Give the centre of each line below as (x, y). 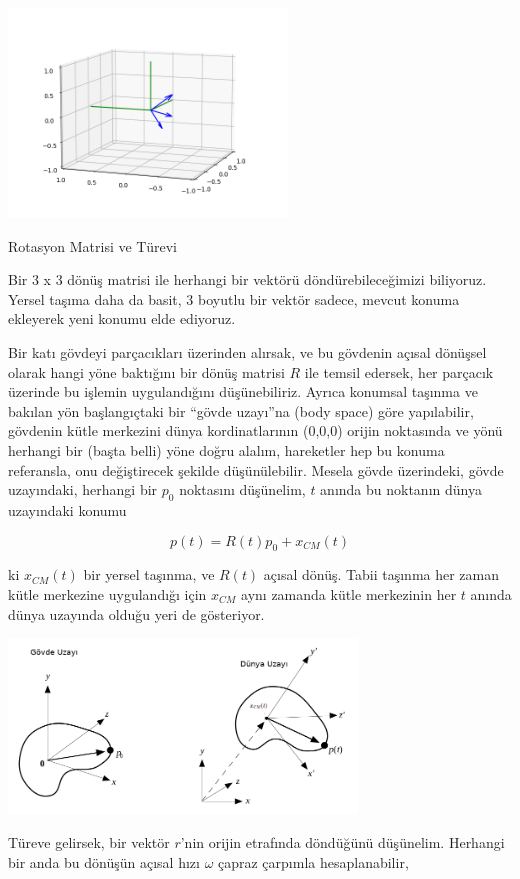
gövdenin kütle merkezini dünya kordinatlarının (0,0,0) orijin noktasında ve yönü (255, 430)
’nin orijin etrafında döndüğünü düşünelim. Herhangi (342, 841)
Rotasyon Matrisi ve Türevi (92, 245)
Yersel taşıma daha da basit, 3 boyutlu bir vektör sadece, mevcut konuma (234, 298)
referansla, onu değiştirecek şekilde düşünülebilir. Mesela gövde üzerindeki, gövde (256, 469)
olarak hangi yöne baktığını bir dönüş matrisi (146, 371)
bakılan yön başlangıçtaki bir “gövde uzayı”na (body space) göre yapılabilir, (241, 410)
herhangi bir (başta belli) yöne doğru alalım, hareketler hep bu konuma (226, 449)
